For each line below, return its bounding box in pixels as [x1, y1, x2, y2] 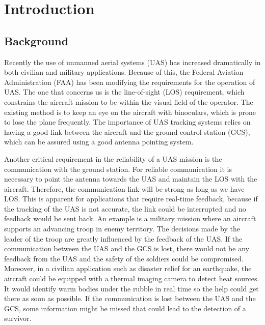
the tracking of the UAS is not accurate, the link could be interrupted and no [4, 203, 246, 214]
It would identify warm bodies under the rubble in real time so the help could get [4, 283, 259, 293]
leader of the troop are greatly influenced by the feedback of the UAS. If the [4, 233, 243, 244]
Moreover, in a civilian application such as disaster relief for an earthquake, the [4, 263, 252, 274]
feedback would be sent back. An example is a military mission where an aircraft [4, 213, 256, 224]
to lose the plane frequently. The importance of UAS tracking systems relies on [4, 116, 251, 127]
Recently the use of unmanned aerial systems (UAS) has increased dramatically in [4, 56, 261, 67]
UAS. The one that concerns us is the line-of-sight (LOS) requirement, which [4, 86, 245, 97]
